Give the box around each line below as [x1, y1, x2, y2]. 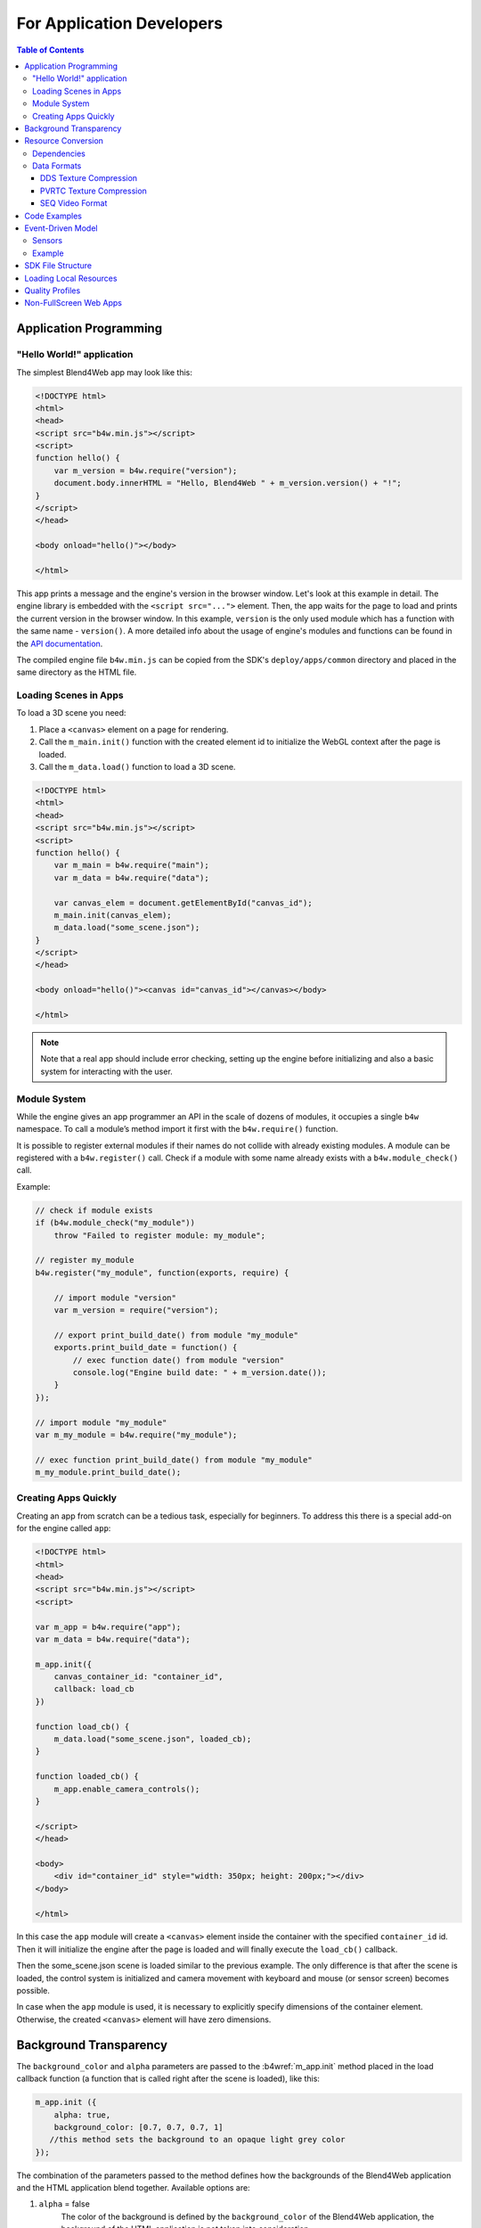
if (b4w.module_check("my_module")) [35, 1217, 196, 1228]
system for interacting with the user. [40, 1066, 173, 1077]
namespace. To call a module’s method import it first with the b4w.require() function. [16, 1124, 338, 1134]
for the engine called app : [16, 1523, 111, 1534]
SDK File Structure [24, 260, 93, 271]
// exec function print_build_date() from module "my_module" [35, 1454, 313, 1465]
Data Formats [32, 160, 82, 171]
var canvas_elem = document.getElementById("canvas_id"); [53, 897, 313, 908]
